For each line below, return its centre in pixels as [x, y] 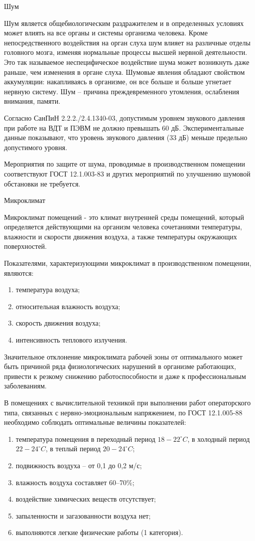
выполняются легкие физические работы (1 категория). [99, 532]
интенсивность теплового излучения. [71, 340]
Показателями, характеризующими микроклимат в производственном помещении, [128, 263]
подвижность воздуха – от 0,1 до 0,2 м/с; [79, 465]
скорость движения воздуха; [58, 323]
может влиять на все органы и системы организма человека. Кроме [106, 33]
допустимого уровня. [36, 147]
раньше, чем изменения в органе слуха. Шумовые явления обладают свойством [125, 72]
